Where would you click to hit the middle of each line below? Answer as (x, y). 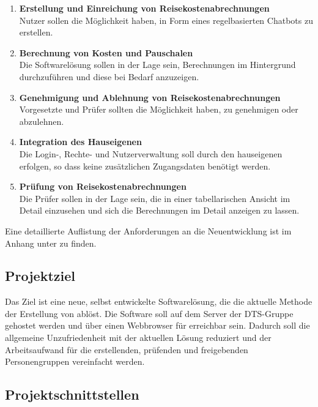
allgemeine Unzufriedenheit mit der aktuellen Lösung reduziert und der (138, 338)
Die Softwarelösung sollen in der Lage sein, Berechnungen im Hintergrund (157, 65)
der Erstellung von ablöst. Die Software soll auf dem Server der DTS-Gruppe (149, 313)
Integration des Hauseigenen (80, 142)
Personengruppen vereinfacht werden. (75, 361)
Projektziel (40, 276)
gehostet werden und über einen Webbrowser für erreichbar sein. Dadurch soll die (157, 325)
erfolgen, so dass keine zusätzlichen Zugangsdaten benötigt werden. (145, 166)
